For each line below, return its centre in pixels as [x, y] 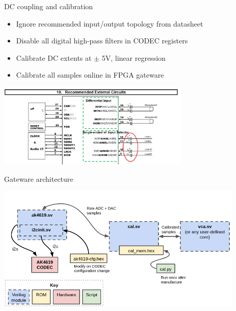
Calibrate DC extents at [54, 57]
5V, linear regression [134, 57]
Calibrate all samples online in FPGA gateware [90, 75]
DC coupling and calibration [49, 6]
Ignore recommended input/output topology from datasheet [110, 23]
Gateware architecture [39, 178]
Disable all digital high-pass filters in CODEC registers [102, 41]
